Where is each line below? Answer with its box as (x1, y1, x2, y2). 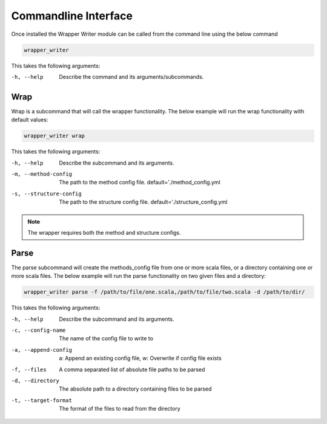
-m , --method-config (11, 170, 73, 177)
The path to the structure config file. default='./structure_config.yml (59, 198, 228, 206)
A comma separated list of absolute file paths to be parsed (59, 366, 205, 373)
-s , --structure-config (11, 190, 82, 197)
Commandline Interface (11, 9, 133, 22)
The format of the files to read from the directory (59, 405, 181, 412)
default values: (11, 116, 48, 124)
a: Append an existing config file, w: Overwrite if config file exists (59, 355, 222, 362)
